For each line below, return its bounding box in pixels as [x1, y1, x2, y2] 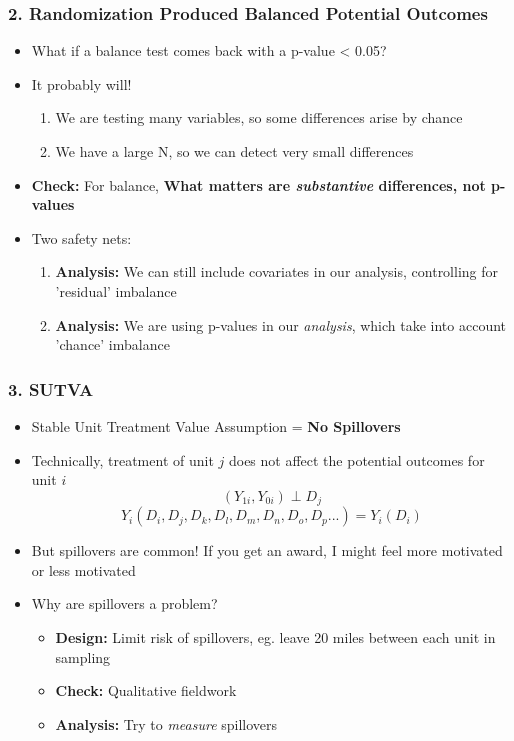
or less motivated [31, 559, 136, 580]
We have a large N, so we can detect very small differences [55, 141, 414, 161]
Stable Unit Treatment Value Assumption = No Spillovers [31, 415, 401, 436]
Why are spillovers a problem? [31, 593, 218, 614]
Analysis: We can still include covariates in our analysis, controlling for [55, 261, 499, 282]
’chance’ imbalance [55, 334, 170, 355]
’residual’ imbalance [55, 280, 177, 301]
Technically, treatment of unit [31, 449, 214, 470]
